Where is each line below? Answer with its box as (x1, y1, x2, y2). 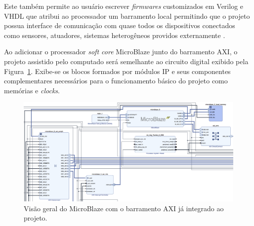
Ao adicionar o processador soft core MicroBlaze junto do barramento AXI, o (4, 46, 238, 57)
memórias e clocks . (4, 85, 60, 95)
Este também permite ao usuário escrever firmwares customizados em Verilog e (4, 1, 244, 11)
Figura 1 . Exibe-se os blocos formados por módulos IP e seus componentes (4, 66, 231, 76)
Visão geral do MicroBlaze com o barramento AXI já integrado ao (24, 203, 224, 213)
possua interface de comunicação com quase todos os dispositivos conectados (4, 20, 235, 31)
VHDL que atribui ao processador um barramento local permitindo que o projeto (4, 10, 250, 21)
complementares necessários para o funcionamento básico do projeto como (4, 75, 228, 86)
